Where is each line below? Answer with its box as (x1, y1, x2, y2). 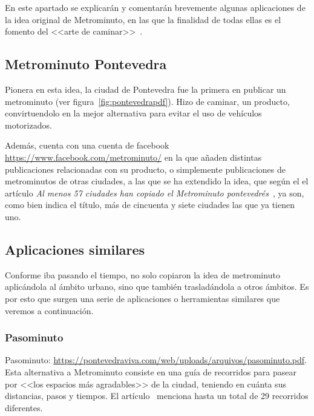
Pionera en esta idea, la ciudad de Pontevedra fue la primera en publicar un (5, 82, 286, 95)
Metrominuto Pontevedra (5, 55, 167, 73)
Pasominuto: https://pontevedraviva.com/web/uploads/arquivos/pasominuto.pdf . (5, 354, 307, 366)
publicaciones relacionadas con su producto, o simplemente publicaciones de (5, 163, 286, 175)
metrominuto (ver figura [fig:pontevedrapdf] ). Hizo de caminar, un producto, (5, 95, 290, 107)
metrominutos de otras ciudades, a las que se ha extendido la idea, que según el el (5, 175, 309, 187)
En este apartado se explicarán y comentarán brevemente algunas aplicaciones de (5, 1, 306, 13)
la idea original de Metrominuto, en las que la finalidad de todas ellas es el (5, 13, 281, 25)
